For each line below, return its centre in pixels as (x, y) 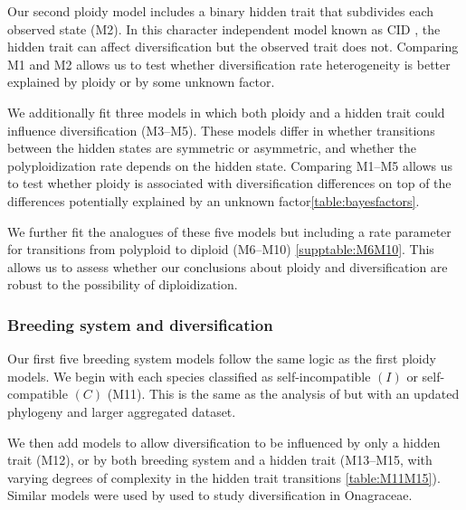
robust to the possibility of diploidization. (123, 284)
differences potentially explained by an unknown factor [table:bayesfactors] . (214, 200)
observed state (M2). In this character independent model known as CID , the (224, 28)
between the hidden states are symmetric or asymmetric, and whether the (212, 148)
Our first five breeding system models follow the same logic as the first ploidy (222, 359)
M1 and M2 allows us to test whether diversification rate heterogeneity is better (229, 64)
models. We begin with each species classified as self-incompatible (189, 376)
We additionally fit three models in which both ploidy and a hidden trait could (226, 112)
